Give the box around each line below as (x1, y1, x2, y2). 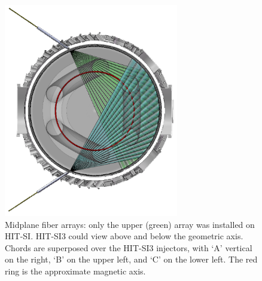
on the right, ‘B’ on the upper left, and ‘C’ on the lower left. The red (5, 253, 258, 265)
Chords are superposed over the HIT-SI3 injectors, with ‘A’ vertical (5, 241, 252, 254)
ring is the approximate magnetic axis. (5, 265, 146, 277)
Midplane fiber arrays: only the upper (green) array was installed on (5, 218, 255, 230)
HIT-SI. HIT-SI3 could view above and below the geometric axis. (5, 230, 243, 242)
